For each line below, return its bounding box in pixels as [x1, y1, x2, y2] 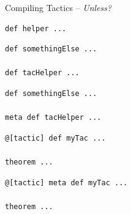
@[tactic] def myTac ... [5, 133, 106, 142]
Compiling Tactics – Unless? [5, 1, 112, 13]
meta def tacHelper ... [5, 113, 102, 122]
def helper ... [5, 24, 67, 33]
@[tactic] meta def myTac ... [5, 178, 128, 187]
